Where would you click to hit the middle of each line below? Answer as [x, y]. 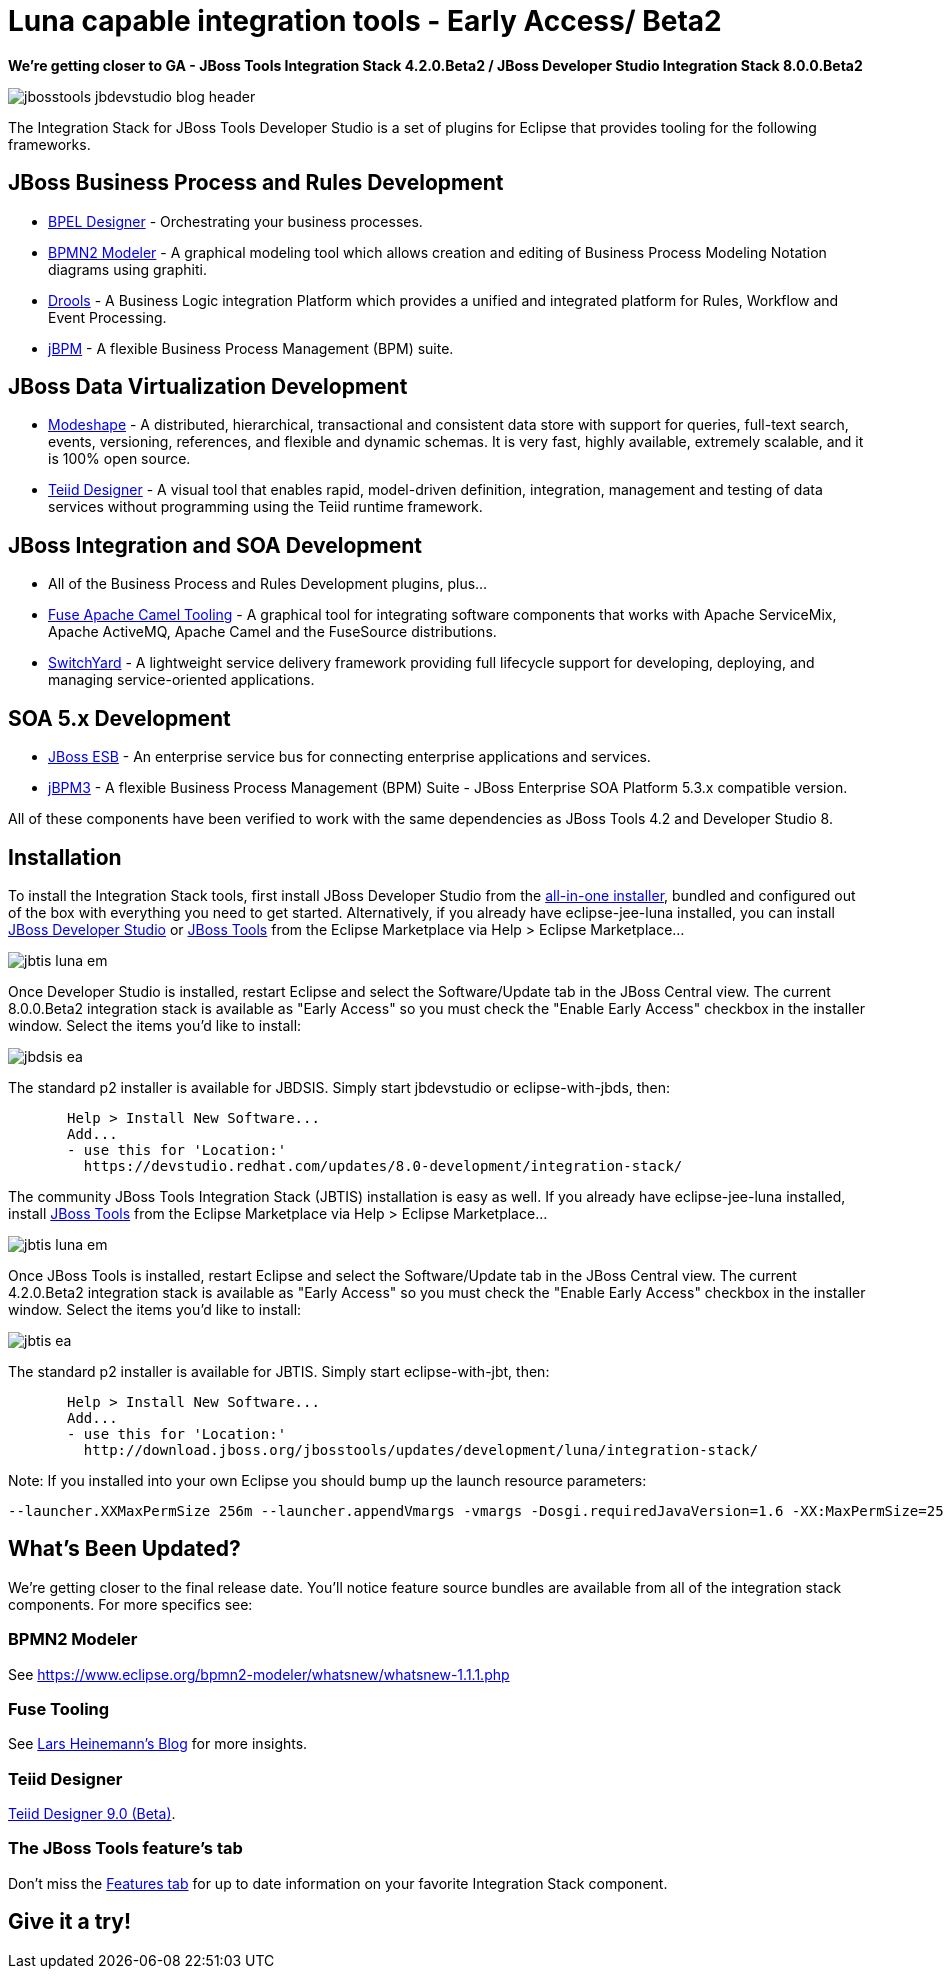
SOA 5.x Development [119, 718]
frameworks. [49, 144]
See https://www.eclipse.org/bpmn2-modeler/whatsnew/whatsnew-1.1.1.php [259, 1674]
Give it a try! [69, 1922]
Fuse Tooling [59, 1708]
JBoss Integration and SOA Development [215, 545]
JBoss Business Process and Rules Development [256, 183]
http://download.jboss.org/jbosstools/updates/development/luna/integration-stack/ [421, 1449]
